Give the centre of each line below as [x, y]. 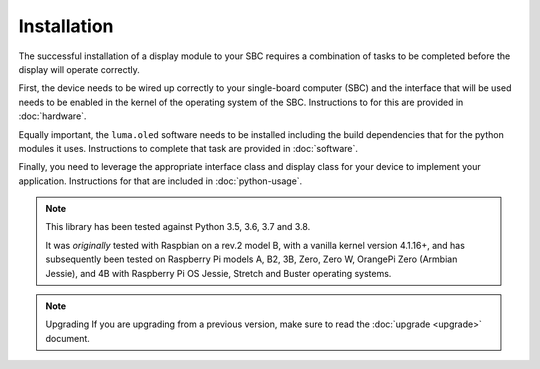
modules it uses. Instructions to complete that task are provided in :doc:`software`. [188, 148]
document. [67, 338]
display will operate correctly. [79, 69]
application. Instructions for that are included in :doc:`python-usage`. [160, 181]
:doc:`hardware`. [52, 116]
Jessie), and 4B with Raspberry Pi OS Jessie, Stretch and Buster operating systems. [218, 273]
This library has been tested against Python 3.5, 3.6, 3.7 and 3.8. [178, 227]
